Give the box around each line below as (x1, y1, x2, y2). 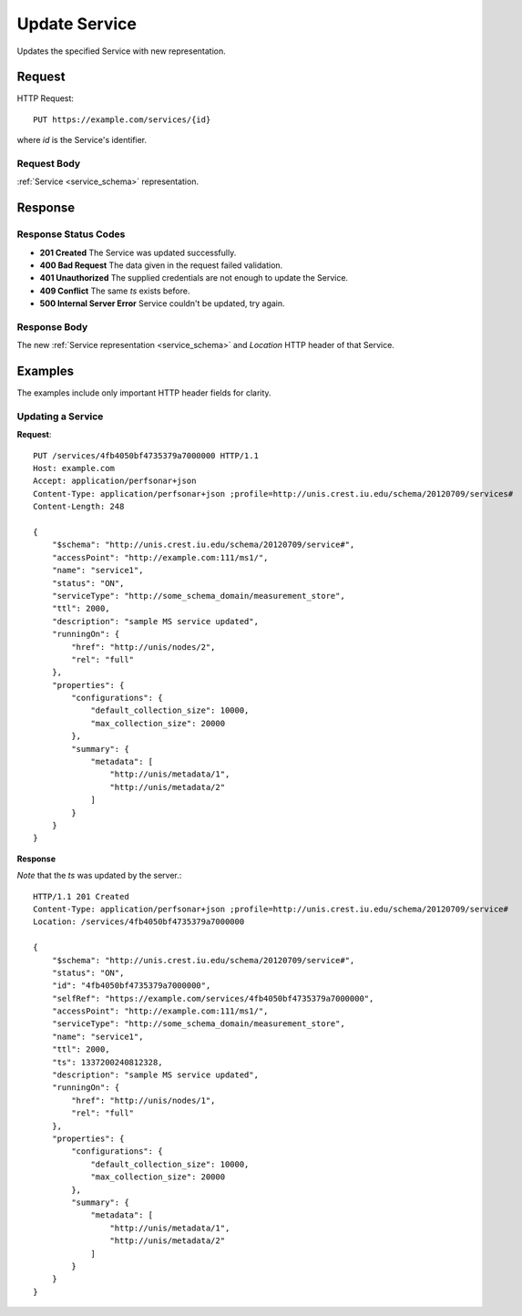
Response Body (16, 320, 88, 333)
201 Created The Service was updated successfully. (39, 247, 237, 258)
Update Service (16, 14, 137, 34)
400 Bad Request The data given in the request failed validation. (39, 260, 283, 271)
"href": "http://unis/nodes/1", (71, 1095, 216, 1105)
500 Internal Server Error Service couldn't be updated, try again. (39, 298, 286, 309)
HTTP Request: (16, 93, 75, 104)
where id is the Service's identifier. (16, 135, 148, 146)
